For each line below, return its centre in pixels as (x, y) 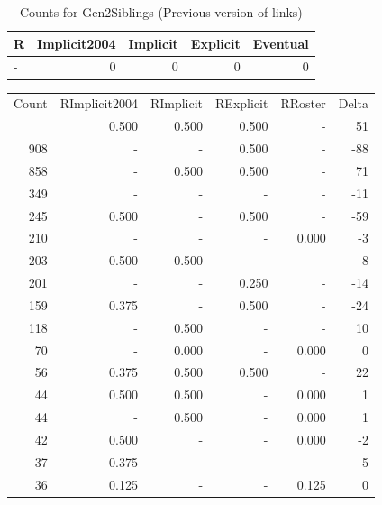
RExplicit (242, 103)
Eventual (281, 43)
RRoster (303, 103)
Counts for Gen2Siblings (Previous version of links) (161, 12)
